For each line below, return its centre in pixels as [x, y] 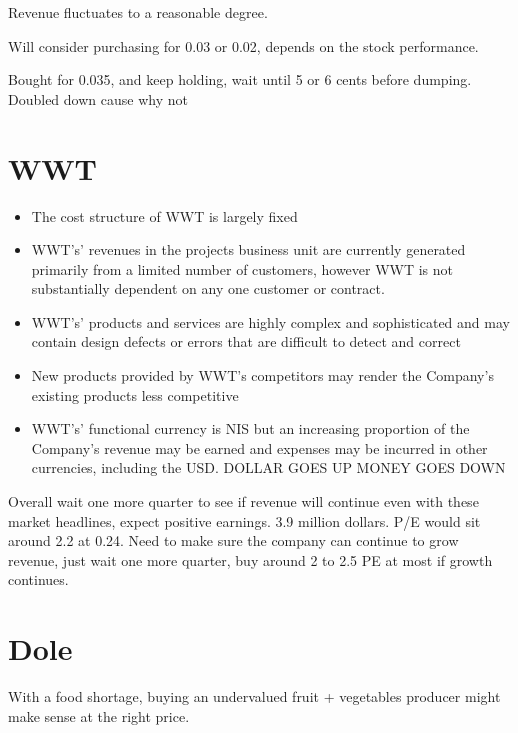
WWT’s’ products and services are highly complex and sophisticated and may [270, 321]
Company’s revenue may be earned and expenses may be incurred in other [259, 447]
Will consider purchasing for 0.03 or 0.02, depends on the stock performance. [243, 45]
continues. [38, 579]
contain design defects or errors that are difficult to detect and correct [246, 341]
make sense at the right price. [99, 715]
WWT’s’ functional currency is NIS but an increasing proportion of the [250, 428]
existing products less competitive [135, 394]
